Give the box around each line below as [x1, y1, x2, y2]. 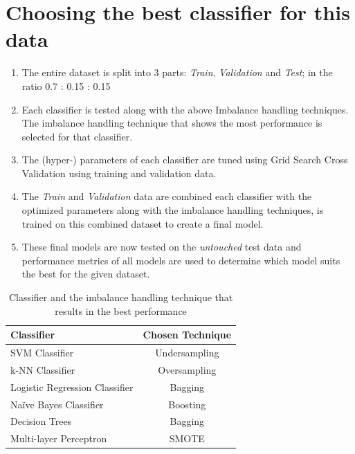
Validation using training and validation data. [21, 165, 217, 180]
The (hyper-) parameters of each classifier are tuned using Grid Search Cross [21, 152, 348, 167]
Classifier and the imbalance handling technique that [8, 290, 233, 305]
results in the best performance [55, 303, 187, 318]
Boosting [168, 397, 206, 411]
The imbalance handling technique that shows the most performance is [21, 116, 322, 130]
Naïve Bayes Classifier [10, 397, 104, 411]
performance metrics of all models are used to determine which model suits [21, 253, 340, 267]
